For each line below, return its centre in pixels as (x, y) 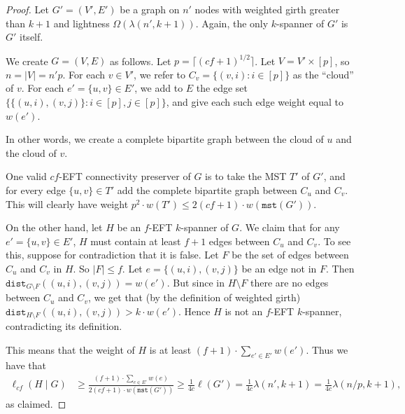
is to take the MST (246, 176)
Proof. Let (27, 9)
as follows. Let (140, 61)
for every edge (36, 190)
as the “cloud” (323, 74)
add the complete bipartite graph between (207, 190)
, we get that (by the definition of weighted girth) (194, 297)
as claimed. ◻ (36, 403)
